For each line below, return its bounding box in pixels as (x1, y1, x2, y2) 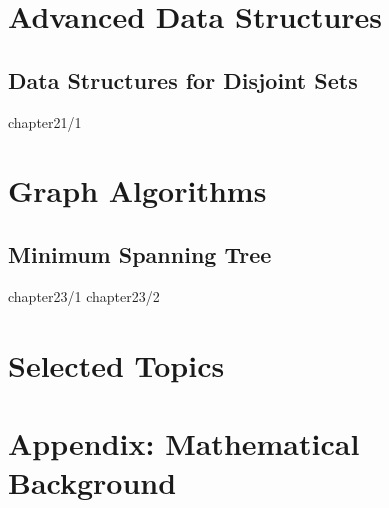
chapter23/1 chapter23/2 (8, 285, 160, 306)
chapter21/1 (8, 111, 82, 132)
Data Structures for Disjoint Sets (8, 64, 358, 95)
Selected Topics (8, 344, 225, 385)
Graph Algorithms (8, 170, 267, 211)
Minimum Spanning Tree (8, 238, 272, 269)
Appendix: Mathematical (8, 422, 360, 463)
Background (8, 462, 177, 503)
